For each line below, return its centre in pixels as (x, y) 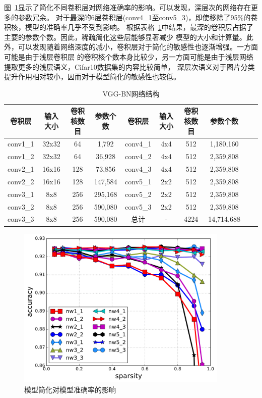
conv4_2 (138, 156)
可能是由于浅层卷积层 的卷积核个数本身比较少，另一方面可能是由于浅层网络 (129, 56)
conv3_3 (21, 219)
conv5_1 (138, 181)
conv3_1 (21, 194)
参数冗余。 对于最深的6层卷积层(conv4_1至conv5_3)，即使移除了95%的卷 (138, 17)
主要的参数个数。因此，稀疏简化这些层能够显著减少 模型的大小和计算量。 (125, 37)
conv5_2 (138, 194)
